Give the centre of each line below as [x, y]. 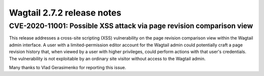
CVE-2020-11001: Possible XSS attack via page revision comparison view [131, 26]
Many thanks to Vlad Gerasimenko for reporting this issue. [68, 67]
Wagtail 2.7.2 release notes [65, 13]
